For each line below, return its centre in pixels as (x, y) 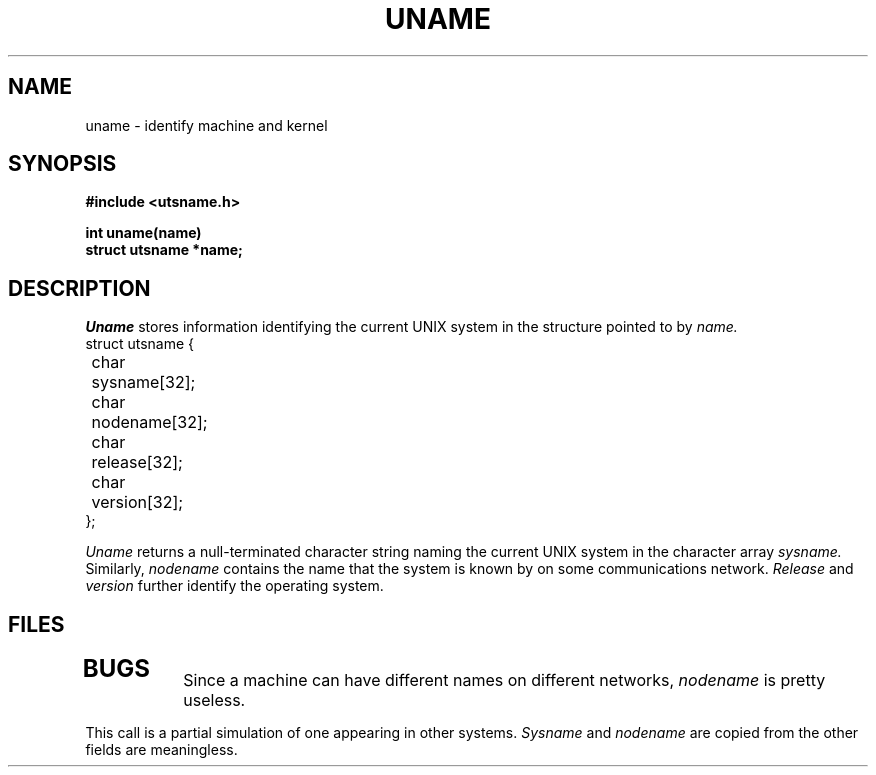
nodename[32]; (149, 422)
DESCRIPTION (79, 288)
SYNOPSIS (62, 164)
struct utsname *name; (164, 250)
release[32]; (137, 462)
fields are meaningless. (161, 750)
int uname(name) (143, 233)
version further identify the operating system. (234, 586)
